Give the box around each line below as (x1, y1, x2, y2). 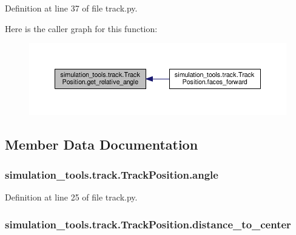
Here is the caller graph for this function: (5, 22, 158, 35)
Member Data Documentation (5, 135, 198, 154)
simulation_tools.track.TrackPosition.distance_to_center (5, 216, 291, 231)
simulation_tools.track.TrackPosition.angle (5, 167, 218, 182)
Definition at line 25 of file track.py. (5, 191, 138, 203)
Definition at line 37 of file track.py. (5, 2, 138, 14)
